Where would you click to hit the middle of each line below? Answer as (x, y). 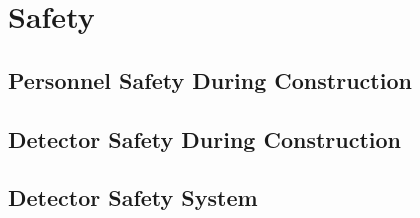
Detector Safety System (133, 197)
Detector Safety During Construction (205, 138)
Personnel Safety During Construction (210, 79)
